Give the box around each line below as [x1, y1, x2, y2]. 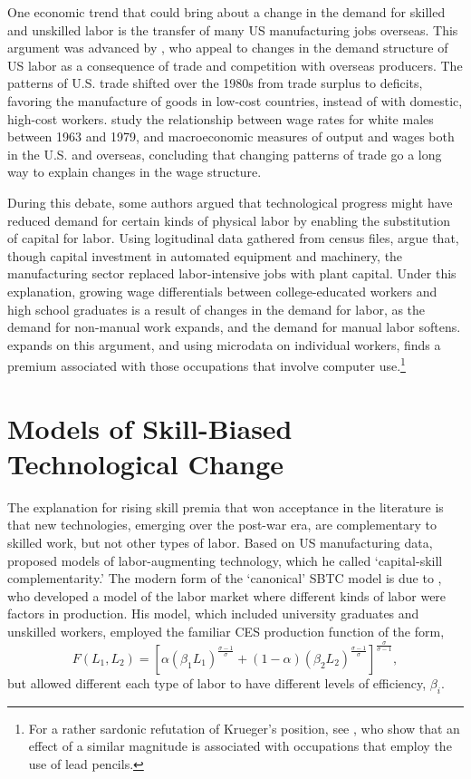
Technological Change [7, 444, 284, 482]
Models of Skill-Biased [7, 409, 293, 446]
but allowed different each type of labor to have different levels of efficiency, [7, 673, 427, 692]
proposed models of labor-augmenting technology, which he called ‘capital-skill [7, 550, 443, 570]
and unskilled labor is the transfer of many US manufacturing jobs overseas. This [7, 20, 458, 39]
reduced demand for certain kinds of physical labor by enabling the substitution [7, 210, 450, 229]
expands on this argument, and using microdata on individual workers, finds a [7, 335, 441, 354]
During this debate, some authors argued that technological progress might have [7, 192, 453, 211]
